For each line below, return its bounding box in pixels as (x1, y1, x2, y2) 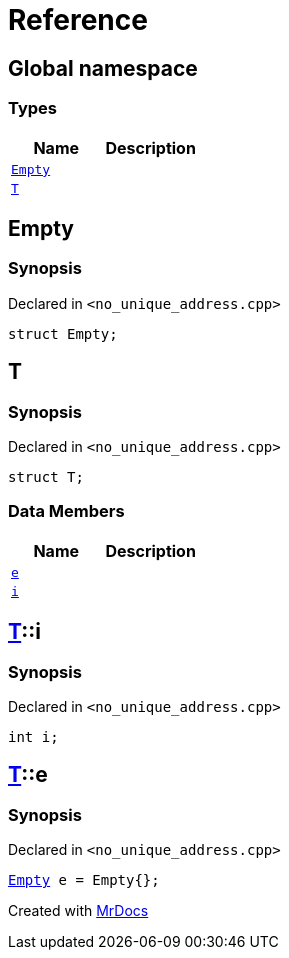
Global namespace (8, 55, 198, 81)
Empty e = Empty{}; (8, 872, 160, 889)
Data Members (8, 501, 125, 522)
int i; (8, 728, 59, 745)
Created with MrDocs (8, 902, 149, 920)
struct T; (8, 468, 84, 485)
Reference (8, 3, 148, 37)
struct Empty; (8, 325, 118, 342)
